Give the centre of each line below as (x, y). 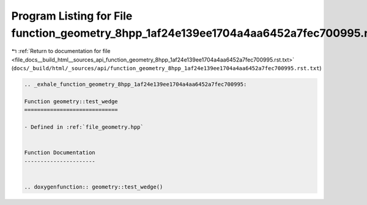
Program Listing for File (72, 16)
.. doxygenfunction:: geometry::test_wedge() (94, 187)
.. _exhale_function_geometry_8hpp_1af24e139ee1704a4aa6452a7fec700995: (135, 85)
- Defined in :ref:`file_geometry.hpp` (84, 127)
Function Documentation (60, 153)
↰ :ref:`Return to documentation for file (61, 51)
